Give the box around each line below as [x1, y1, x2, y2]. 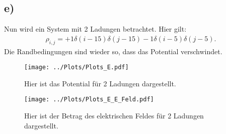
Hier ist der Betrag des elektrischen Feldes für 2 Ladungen [24, 110, 204, 121]
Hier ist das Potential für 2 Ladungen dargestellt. [24, 78, 176, 88]
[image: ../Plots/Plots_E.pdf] [24, 64, 129, 71]
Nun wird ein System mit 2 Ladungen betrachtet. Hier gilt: [4, 24, 187, 34]
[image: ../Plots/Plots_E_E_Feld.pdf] [24, 96, 154, 103]
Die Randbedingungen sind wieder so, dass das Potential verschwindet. [4, 46, 222, 56]
